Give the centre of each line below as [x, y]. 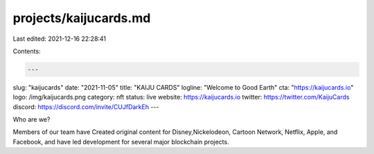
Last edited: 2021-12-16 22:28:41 [60, 39]
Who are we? [32, 119]
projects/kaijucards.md [82, 18]
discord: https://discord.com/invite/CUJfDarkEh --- [86, 106]
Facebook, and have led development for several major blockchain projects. [121, 142]
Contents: [27, 51]
